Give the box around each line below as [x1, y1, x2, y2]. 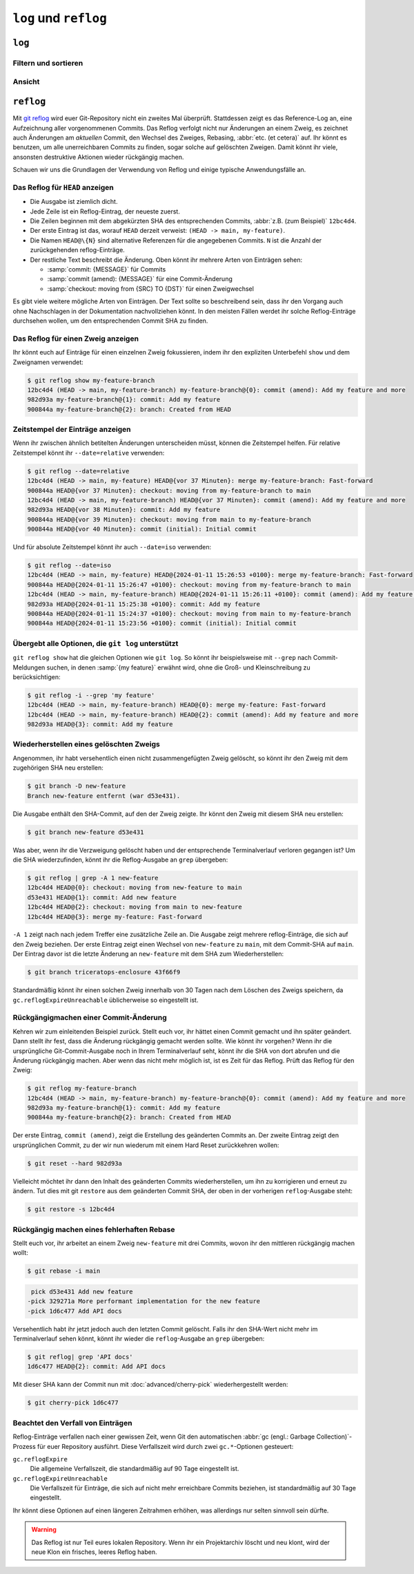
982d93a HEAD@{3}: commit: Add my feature [27, 721, 173, 728]
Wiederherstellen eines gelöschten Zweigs [12, 739, 160, 749]
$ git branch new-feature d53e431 [27, 828, 144, 836]
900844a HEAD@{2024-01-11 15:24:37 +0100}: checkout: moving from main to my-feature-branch [27, 610, 351, 618]
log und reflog [12, 10, 107, 26]
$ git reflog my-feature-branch [27, 1085, 137, 1092]
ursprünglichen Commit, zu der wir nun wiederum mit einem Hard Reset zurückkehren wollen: [12, 1141, 279, 1149]
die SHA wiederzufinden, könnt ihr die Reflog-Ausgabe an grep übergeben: [12, 855, 228, 864]
